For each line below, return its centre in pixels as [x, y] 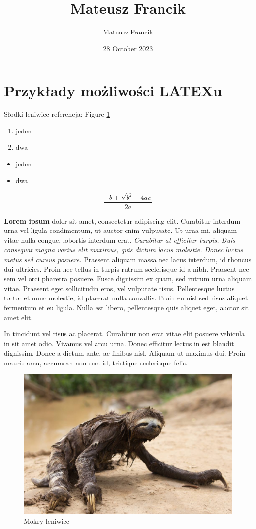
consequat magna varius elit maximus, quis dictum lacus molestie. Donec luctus [124, 249]
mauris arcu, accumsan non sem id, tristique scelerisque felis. [96, 362]
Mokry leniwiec [47, 520]
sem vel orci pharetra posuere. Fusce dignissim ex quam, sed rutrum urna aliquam [128, 279]
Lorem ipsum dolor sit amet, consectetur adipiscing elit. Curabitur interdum [122, 220]
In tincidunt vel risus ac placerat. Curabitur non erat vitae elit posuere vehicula [124, 334]
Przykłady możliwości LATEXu [113, 90]
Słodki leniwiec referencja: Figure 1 [57, 114]
